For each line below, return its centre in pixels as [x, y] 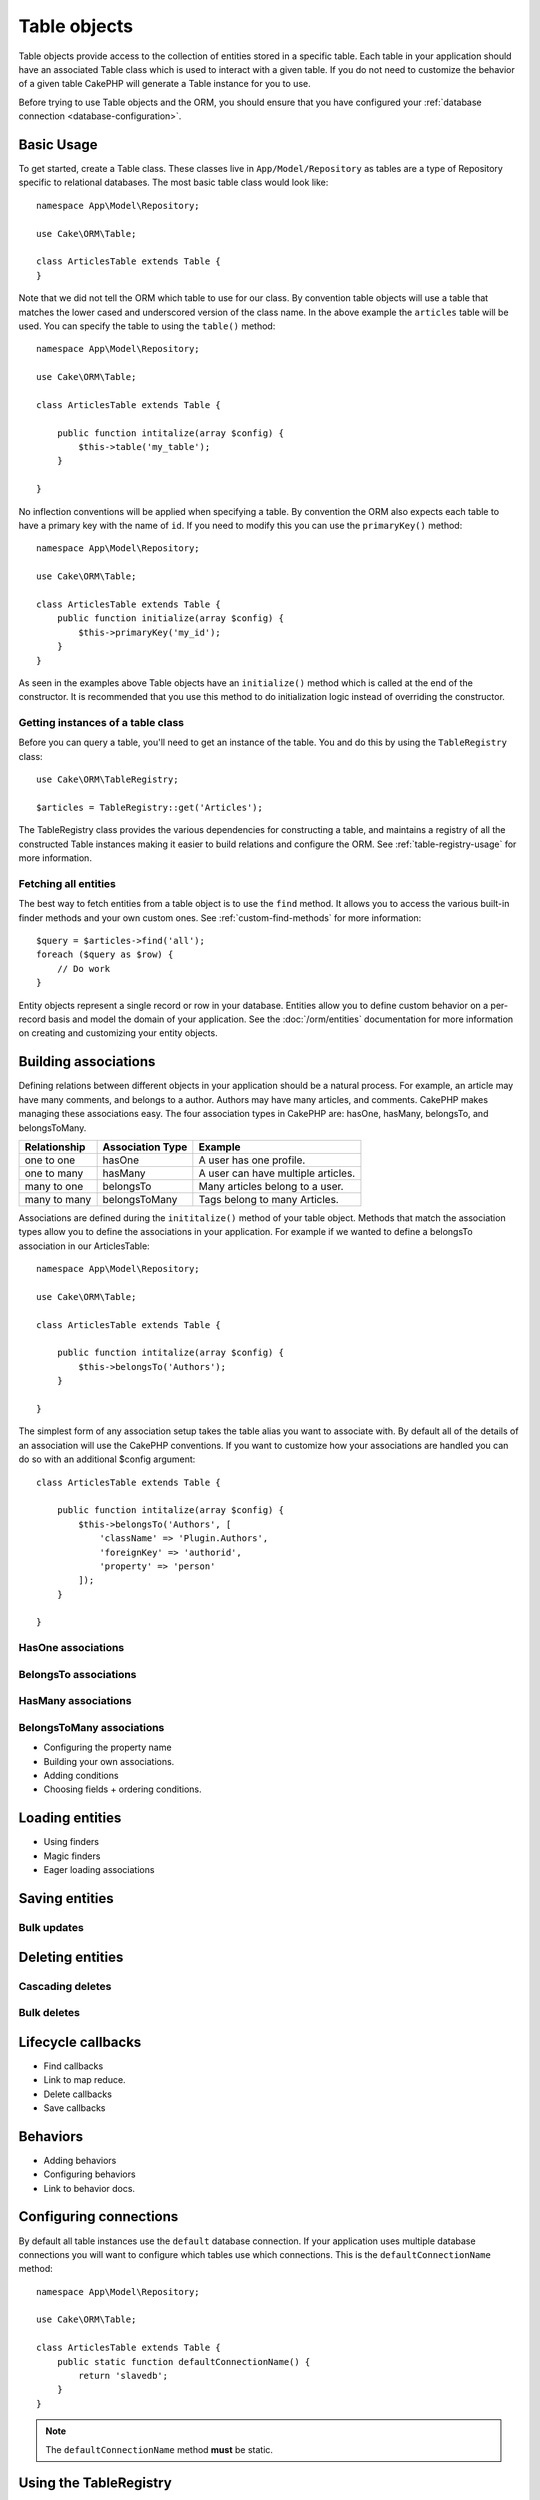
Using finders [71, 1842]
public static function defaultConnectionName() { [183, 2361]
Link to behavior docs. [89, 2188]
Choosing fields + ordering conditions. [122, 1789]
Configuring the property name [107, 1747]
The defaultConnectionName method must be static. [159, 2449]
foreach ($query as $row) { [105, 954]
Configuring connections [98, 2216]
